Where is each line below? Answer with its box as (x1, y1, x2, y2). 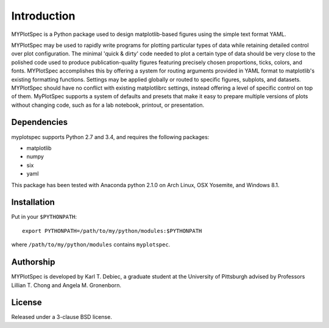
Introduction (11, 9, 76, 23)
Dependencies (11, 117, 68, 127)
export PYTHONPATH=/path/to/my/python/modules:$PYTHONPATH (22, 227, 202, 234)
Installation (11, 197, 55, 207)
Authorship (11, 257, 55, 268)
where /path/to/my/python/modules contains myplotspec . (11, 241, 171, 248)
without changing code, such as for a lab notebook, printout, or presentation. (11, 101, 205, 109)
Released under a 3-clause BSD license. (11, 313, 112, 321)
